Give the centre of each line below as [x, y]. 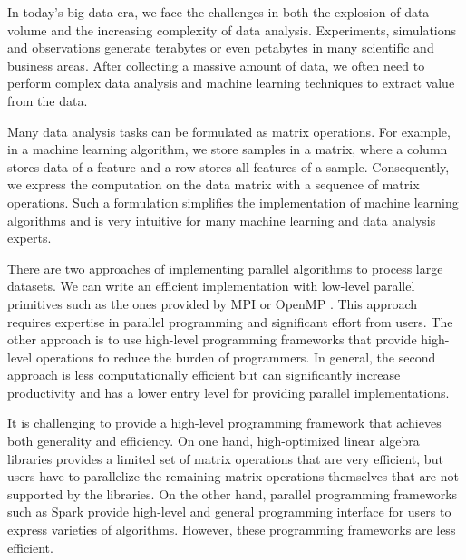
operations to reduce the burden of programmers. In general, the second [236, 357]
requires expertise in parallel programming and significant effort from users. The [230, 321]
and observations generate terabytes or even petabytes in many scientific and [221, 48]
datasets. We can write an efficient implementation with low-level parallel [211, 286]
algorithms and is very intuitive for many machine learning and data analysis [222, 220]
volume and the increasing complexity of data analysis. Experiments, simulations [232, 29]
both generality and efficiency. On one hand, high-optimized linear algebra [214, 441]
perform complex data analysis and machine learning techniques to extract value [231, 83]
